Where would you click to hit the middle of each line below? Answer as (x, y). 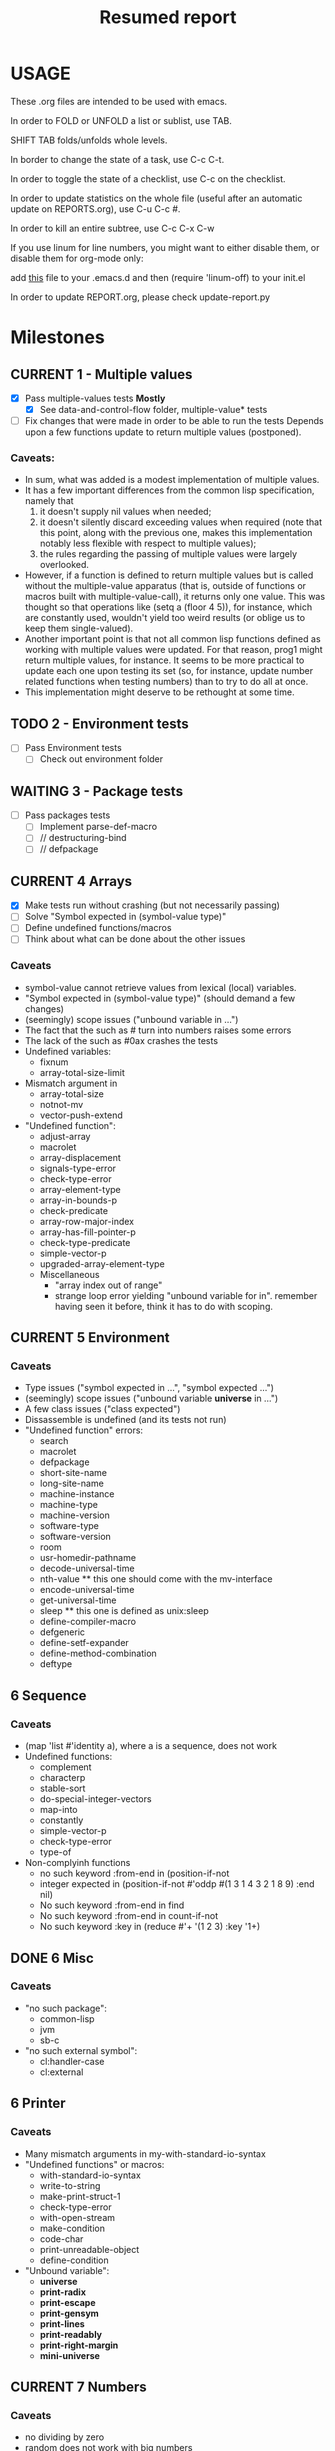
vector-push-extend (81, 1115)
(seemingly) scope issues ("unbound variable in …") (131, 1019)
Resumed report (168, 17)
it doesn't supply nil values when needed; (125, 512)
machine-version (74, 1515)
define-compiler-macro (88, 1622)
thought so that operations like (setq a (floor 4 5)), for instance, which (168, 607)
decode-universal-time (87, 1568)
